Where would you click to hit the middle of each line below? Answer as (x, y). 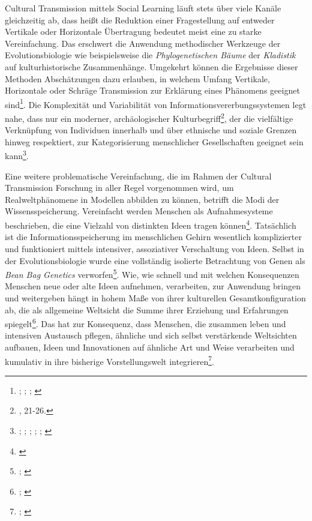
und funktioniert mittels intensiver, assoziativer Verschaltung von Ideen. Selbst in (154, 248)
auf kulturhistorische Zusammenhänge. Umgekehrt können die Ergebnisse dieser (151, 66)
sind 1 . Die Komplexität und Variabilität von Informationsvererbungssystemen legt (156, 103)
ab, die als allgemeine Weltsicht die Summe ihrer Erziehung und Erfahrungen (147, 309)
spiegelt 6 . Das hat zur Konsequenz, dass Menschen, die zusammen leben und (145, 323)
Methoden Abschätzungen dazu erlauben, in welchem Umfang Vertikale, (137, 78)
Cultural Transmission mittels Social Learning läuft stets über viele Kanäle (143, 8)
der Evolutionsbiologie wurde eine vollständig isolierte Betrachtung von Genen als (155, 260)
